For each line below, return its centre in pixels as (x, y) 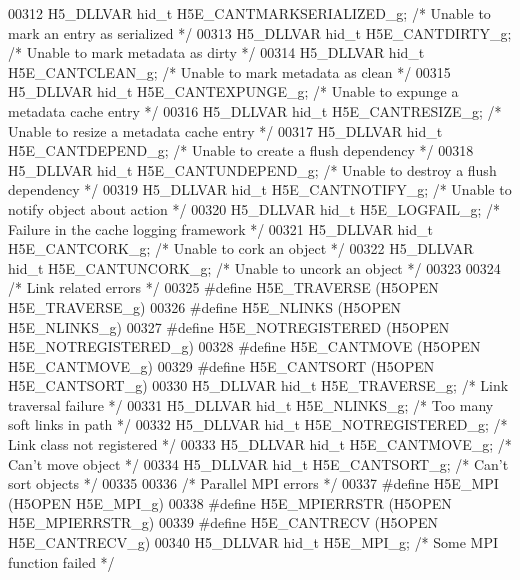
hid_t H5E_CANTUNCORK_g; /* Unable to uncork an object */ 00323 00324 (254, 267)
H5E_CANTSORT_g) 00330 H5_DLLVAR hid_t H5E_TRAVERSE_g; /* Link (258, 385)
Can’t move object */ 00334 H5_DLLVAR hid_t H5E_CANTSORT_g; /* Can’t (258, 463)
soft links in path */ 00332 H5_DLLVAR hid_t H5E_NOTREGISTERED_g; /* (258, 424)
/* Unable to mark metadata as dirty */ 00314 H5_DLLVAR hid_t (216, 52)
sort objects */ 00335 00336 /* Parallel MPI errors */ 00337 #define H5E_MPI (253, 483)
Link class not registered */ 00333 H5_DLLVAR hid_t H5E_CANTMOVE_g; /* (260, 444)
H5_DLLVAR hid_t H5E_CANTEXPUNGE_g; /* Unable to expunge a (233, 91)
